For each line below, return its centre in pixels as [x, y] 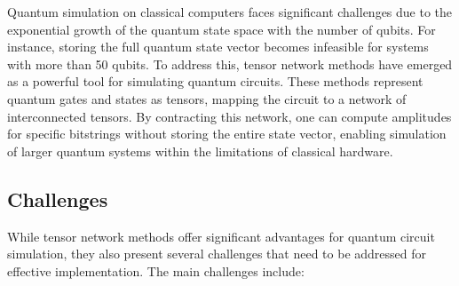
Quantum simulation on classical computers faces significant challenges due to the [230, 12]
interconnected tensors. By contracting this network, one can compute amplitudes [229, 116]
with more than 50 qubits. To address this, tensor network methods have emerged [230, 64]
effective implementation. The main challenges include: [156, 270]
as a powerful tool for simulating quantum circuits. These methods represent [215, 81]
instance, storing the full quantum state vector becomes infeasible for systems [218, 47]
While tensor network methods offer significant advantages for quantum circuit [221, 236]
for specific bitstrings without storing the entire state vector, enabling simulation [227, 134]
